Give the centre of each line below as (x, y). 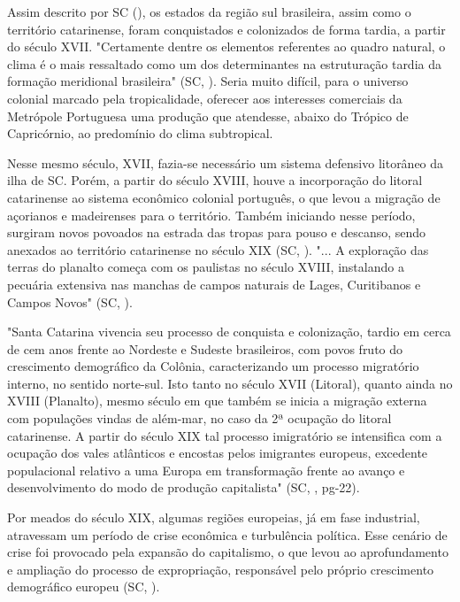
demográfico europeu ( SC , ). (84, 587)
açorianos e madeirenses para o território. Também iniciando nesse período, (211, 215)
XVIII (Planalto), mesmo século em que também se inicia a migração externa (217, 401)
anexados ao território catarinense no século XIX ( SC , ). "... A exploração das (218, 249)
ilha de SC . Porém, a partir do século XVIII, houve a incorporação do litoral (215, 180)
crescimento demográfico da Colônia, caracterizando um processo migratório (213, 366)
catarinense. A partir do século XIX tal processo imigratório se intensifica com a (225, 435)
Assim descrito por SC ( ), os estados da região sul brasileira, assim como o (209, 12)
